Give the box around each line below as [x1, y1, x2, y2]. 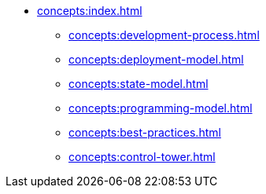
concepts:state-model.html [68, 77, 209, 90]
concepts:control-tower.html [68, 150, 216, 163]
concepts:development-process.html [68, 28, 260, 42]
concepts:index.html [37, 4, 142, 17]
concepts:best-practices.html [68, 126, 221, 139]
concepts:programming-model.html [68, 101, 253, 115]
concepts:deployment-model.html [68, 53, 244, 66]
